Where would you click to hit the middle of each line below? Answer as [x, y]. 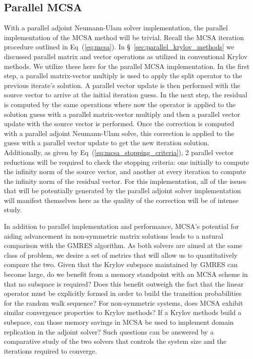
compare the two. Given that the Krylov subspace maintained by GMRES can [121, 264]
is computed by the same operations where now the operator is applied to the [120, 104]
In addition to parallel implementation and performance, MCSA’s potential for [122, 226]
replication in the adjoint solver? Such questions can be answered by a [109, 331]
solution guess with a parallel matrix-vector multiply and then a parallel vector [122, 114]
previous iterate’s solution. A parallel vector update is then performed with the [122, 85]
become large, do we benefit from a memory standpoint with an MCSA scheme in [126, 274]
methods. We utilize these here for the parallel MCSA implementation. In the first [127, 66]
